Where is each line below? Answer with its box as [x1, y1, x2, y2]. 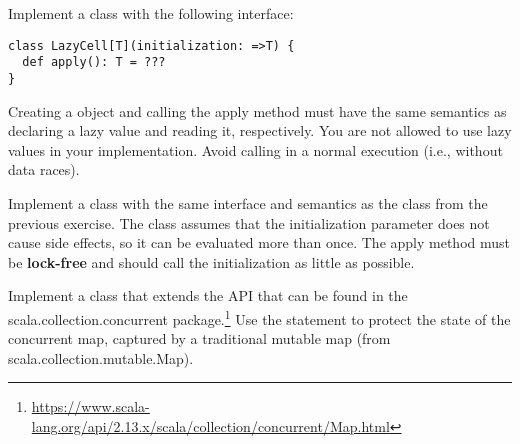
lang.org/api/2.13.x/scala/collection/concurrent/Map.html [31, 415, 390, 436]
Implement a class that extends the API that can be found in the [8, 285, 408, 306]
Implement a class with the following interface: [8, 3, 294, 23]
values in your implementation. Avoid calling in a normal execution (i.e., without [8, 139, 503, 160]
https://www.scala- [31, 396, 150, 417]
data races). [8, 159, 80, 180]
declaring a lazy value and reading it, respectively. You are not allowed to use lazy [8, 120, 512, 141]
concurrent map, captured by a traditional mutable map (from [8, 328, 391, 349]
